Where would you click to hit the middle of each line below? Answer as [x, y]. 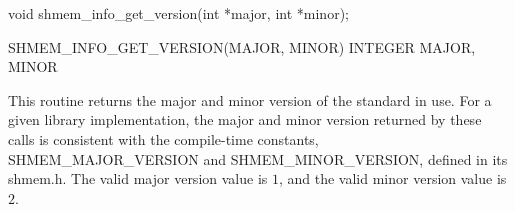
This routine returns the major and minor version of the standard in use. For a [250, 99]
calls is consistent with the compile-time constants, [163, 138]
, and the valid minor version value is [392, 178]
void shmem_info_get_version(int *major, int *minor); [178, 13]
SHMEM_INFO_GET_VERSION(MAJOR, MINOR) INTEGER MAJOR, [242, 46]
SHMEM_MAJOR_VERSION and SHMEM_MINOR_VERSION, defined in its [258, 158]
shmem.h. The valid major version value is [138, 178]
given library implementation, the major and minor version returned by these [245, 119]
